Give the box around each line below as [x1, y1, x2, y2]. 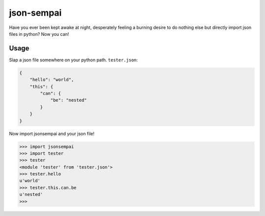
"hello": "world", [29, 77, 74, 83]
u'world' [19, 178, 41, 184]
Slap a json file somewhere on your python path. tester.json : [9, 57, 138, 63]
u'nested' [19, 192, 43, 197]
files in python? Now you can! [9, 31, 69, 37]
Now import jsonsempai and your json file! [9, 130, 95, 137]
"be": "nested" [50, 97, 87, 103]
